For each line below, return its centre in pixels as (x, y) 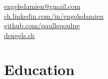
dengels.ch (19, 35)
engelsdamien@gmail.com (42, 6)
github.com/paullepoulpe (42, 25)
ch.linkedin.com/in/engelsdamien (54, 16)
